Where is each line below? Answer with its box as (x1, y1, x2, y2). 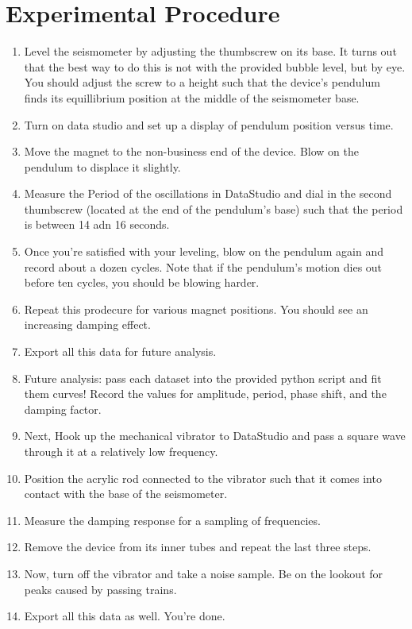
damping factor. (24, 400, 102, 417)
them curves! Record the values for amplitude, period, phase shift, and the (24, 385, 387, 402)
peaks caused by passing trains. (24, 581, 177, 597)
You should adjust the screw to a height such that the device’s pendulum (24, 74, 380, 91)
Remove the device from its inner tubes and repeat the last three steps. (24, 538, 372, 555)
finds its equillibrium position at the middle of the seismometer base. (24, 89, 360, 106)
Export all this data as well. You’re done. (24, 608, 225, 624)
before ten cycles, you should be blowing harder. (24, 274, 260, 291)
